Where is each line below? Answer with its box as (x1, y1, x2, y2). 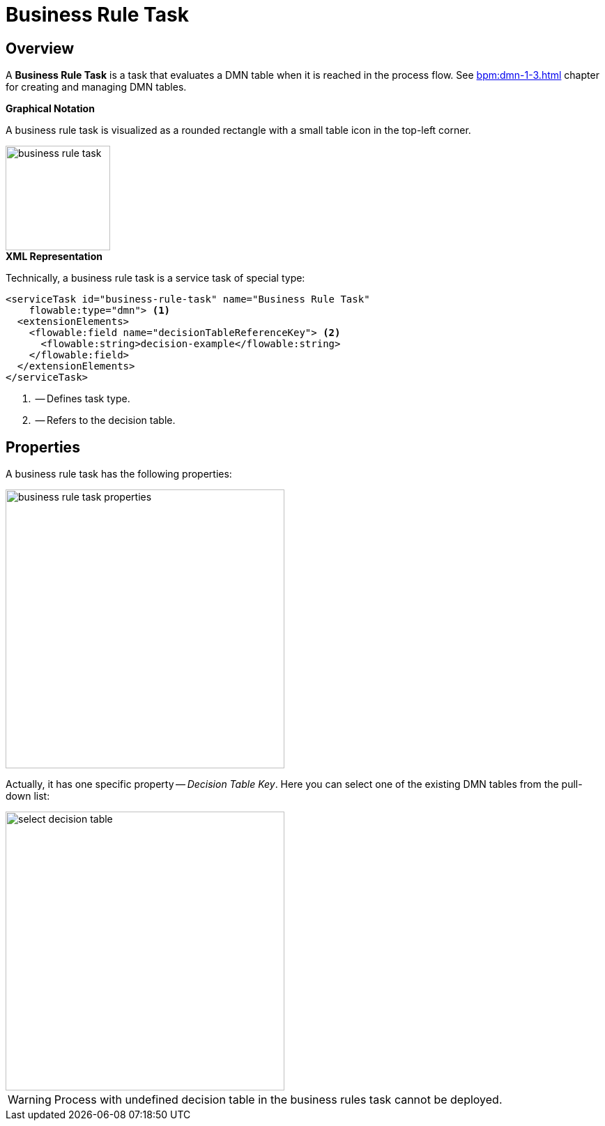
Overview (6, 39, 75, 57)
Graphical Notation (6, 102, 95, 115)
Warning (8, 1093, 52, 1107)
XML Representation (6, 250, 102, 263)
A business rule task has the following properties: (6, 468, 232, 480)
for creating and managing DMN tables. (6, 81, 187, 93)
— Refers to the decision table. (35, 414, 176, 427)
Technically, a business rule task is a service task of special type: (6, 272, 305, 284)
